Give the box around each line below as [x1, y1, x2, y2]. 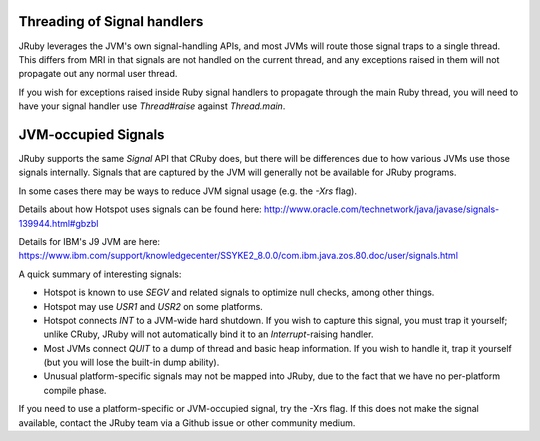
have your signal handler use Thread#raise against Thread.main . [18, 100, 286, 112]
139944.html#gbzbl [18, 217, 99, 229]
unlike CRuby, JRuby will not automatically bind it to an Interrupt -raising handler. [43, 328, 374, 340]
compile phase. [43, 384, 107, 396]
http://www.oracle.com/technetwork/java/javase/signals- [263, 203, 500, 215]
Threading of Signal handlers [18, 13, 204, 30]
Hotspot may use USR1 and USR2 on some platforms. [43, 300, 264, 312]
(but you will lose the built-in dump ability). [43, 356, 220, 369]
